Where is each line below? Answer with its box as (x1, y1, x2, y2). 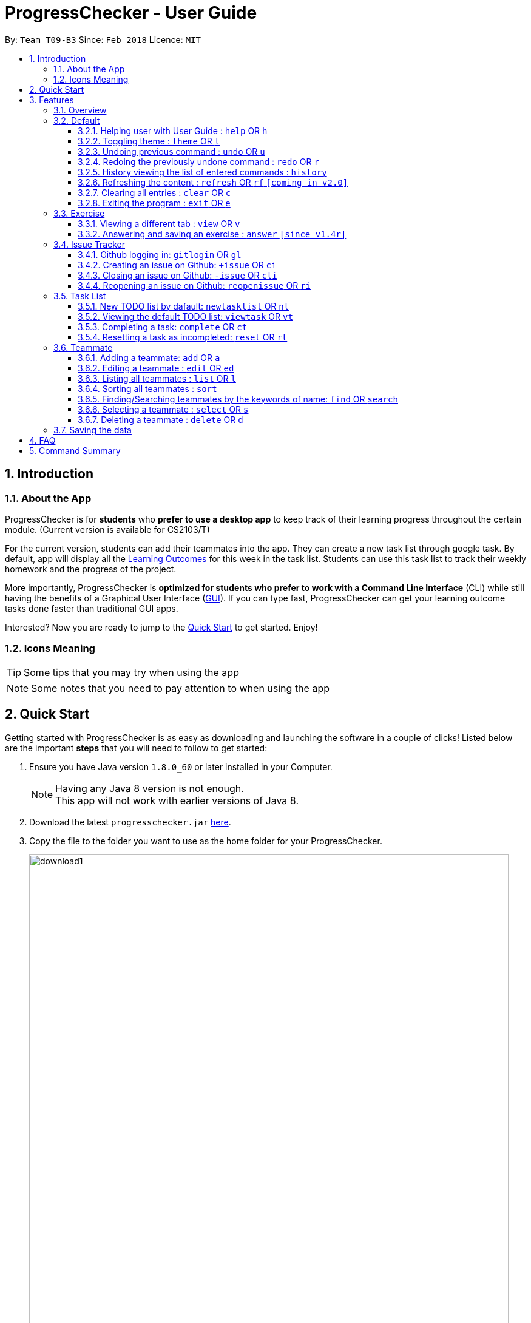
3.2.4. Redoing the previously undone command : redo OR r (78, 156, 319, 167)
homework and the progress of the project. (5, 563, 177, 574)
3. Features (29, 94, 74, 105)
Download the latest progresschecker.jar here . (29, 816, 231, 827)
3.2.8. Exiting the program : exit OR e (78, 197, 231, 208)
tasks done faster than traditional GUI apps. (5, 603, 178, 614)
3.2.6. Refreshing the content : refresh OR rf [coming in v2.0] (78, 177, 348, 188)
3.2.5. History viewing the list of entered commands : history (78, 166, 327, 177)
